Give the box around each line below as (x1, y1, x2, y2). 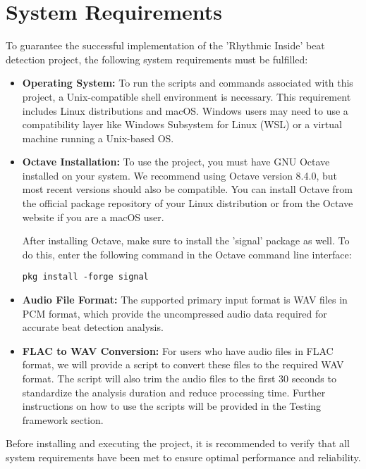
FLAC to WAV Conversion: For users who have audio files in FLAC (22, 343, 334, 358)
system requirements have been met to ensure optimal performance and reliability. (6, 450, 361, 465)
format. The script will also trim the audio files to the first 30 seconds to (22, 371, 336, 386)
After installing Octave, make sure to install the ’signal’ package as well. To (22, 233, 350, 248)
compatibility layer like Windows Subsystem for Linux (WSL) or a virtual (22, 117, 342, 132)
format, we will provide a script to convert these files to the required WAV (22, 357, 344, 372)
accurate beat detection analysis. (22, 320, 164, 334)
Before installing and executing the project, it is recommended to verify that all (6, 436, 350, 451)
